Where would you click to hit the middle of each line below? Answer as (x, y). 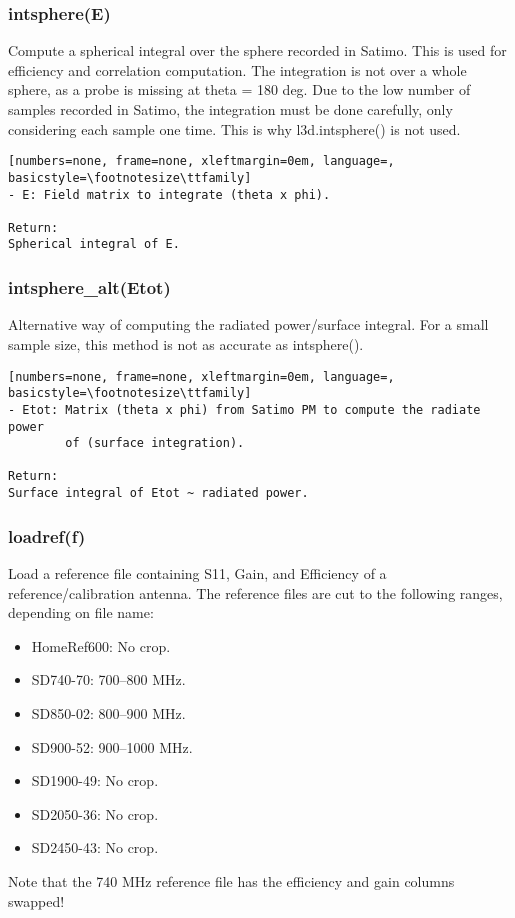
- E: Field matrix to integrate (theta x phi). (169, 194)
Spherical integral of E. (94, 244)
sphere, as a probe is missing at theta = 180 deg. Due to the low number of (239, 89)
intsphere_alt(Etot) (89, 287)
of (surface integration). (155, 443)
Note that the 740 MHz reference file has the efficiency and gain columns (231, 880)
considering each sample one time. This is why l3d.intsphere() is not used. (234, 128)
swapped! (36, 900)
